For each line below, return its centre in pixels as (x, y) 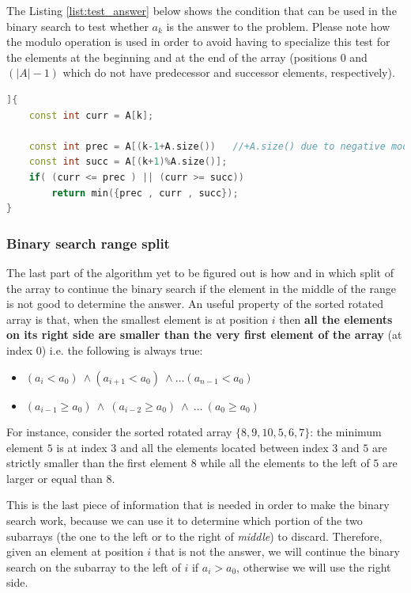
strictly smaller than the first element (97, 463)
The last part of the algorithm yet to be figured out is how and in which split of (200, 272)
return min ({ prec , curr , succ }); (145, 193)
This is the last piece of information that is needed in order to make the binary (198, 505)
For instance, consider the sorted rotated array (119, 432)
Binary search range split (88, 243)
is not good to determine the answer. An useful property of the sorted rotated (195, 304)
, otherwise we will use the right (314, 566)
